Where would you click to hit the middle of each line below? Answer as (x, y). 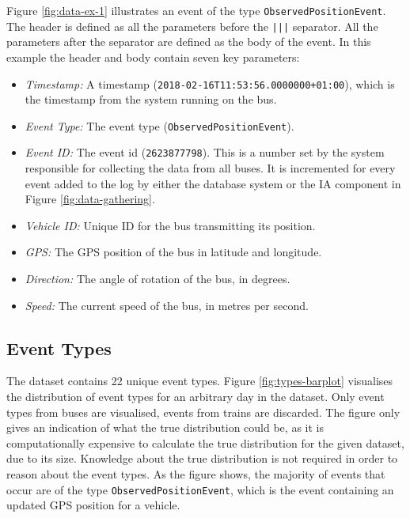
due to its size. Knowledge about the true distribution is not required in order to (202, 458)
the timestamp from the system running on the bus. (151, 99)
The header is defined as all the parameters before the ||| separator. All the (192, 26)
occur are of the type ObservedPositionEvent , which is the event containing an (200, 489)
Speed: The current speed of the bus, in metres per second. (167, 305)
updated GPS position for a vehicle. (93, 505)
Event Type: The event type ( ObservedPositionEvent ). (159, 125)
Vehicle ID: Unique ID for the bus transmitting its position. (170, 225)
